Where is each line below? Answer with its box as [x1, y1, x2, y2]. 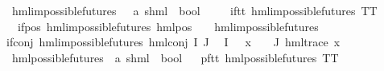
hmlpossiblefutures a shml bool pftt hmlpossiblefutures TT [11, 49, 339, 65]
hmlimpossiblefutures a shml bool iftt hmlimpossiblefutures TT [11, 2, 378, 18]
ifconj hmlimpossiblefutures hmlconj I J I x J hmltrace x [6, 34, 341, 50]
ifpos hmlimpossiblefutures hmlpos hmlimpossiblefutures [17, 18, 319, 34]
